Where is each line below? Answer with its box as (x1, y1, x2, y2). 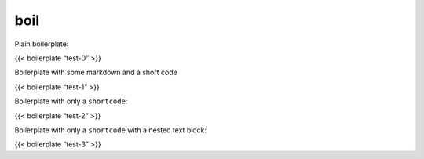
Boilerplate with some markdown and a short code (14, 67, 178, 78)
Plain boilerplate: (14, 39, 69, 49)
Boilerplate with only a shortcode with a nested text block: (14, 125, 207, 135)
